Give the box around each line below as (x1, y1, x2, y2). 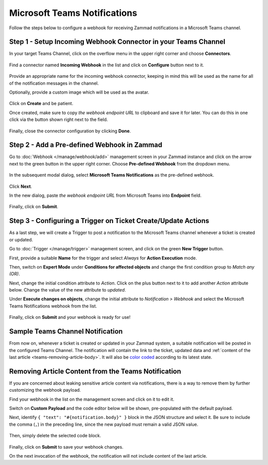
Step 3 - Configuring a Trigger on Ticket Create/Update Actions (9, 217, 209, 225)
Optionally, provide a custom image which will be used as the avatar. (9, 89, 149, 95)
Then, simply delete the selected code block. (9, 433, 101, 439)
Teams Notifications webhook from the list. (9, 303, 97, 309)
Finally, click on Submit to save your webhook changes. (9, 444, 124, 450)
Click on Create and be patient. (9, 101, 73, 107)
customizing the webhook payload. (9, 387, 81, 393)
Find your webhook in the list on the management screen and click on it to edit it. (9, 396, 175, 402)
